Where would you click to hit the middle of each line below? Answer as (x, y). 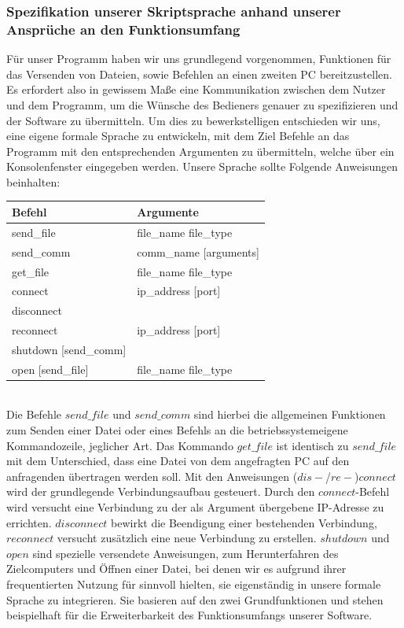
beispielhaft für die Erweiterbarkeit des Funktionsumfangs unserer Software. (189, 615)
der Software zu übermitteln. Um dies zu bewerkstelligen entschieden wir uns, (193, 120)
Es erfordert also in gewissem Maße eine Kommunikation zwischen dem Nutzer (196, 89)
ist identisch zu (312, 445)
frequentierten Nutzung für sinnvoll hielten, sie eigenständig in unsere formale (194, 584)
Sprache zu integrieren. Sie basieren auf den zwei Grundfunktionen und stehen (195, 599)
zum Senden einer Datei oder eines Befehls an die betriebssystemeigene (177, 430)
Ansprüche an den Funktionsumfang (123, 29)
